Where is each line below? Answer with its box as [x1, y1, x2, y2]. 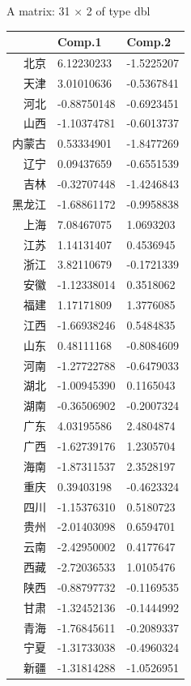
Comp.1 [57, 33, 102, 50]
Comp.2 [126, 33, 172, 50]
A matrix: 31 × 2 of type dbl [6, 2, 151, 19]
